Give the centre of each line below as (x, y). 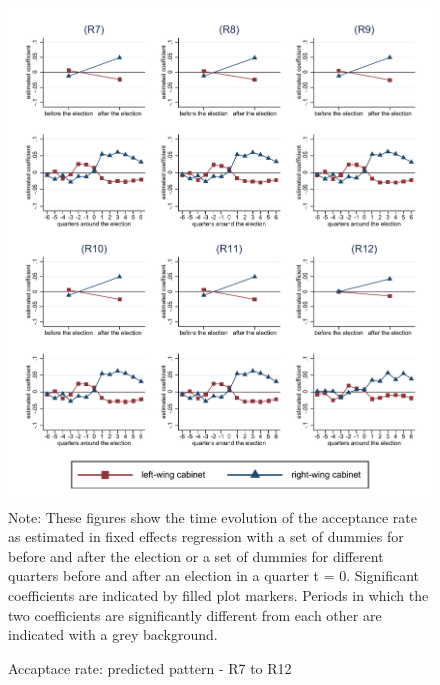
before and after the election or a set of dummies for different (196, 555)
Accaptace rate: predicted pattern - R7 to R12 (150, 667)
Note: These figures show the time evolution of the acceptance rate (212, 516)
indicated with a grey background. (113, 634)
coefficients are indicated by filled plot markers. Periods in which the (218, 595)
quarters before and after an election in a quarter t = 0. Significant (214, 575)
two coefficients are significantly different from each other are (195, 614)
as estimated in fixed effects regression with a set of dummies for (206, 536)
